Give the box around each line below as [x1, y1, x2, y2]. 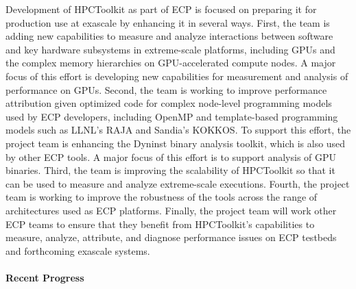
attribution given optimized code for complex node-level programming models [5, 96, 332, 110]
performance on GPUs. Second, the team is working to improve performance [5, 82, 327, 97]
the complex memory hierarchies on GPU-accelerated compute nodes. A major [5, 55, 336, 70]
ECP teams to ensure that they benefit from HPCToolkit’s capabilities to [5, 216, 315, 231]
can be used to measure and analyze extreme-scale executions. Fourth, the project [5, 176, 350, 190]
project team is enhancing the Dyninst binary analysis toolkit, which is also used [5, 136, 346, 150]
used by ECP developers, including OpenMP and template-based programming [5, 109, 338, 123]
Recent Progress [5, 270, 84, 284]
